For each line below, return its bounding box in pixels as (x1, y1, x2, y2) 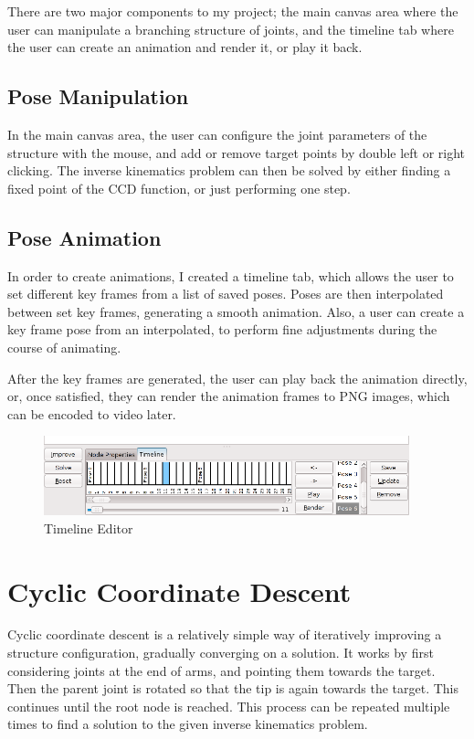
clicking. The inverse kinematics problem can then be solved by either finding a (7, 161, 451, 180)
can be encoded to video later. (7, 404, 176, 423)
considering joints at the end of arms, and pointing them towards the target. (7, 660, 436, 680)
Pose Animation (7, 223, 162, 251)
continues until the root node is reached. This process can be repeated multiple (7, 696, 450, 715)
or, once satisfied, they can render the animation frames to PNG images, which (7, 386, 450, 406)
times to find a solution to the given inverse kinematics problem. (7, 714, 368, 734)
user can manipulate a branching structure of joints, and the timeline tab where (7, 19, 454, 38)
